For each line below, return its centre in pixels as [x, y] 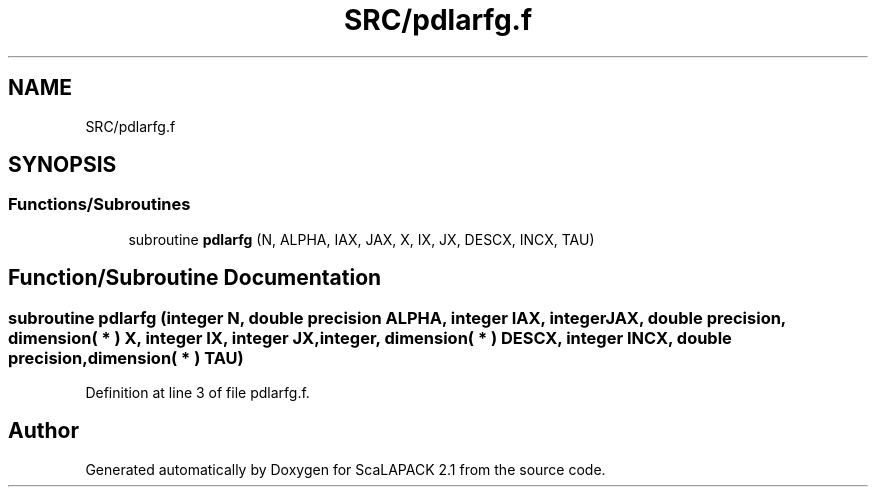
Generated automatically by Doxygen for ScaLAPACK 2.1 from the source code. [345, 469]
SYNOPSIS [62, 165]
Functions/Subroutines [99, 204]
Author [43, 431]
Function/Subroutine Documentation [195, 278]
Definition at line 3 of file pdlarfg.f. [197, 393]
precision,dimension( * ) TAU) [126, 357]
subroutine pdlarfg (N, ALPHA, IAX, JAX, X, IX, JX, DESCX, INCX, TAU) [361, 239]
